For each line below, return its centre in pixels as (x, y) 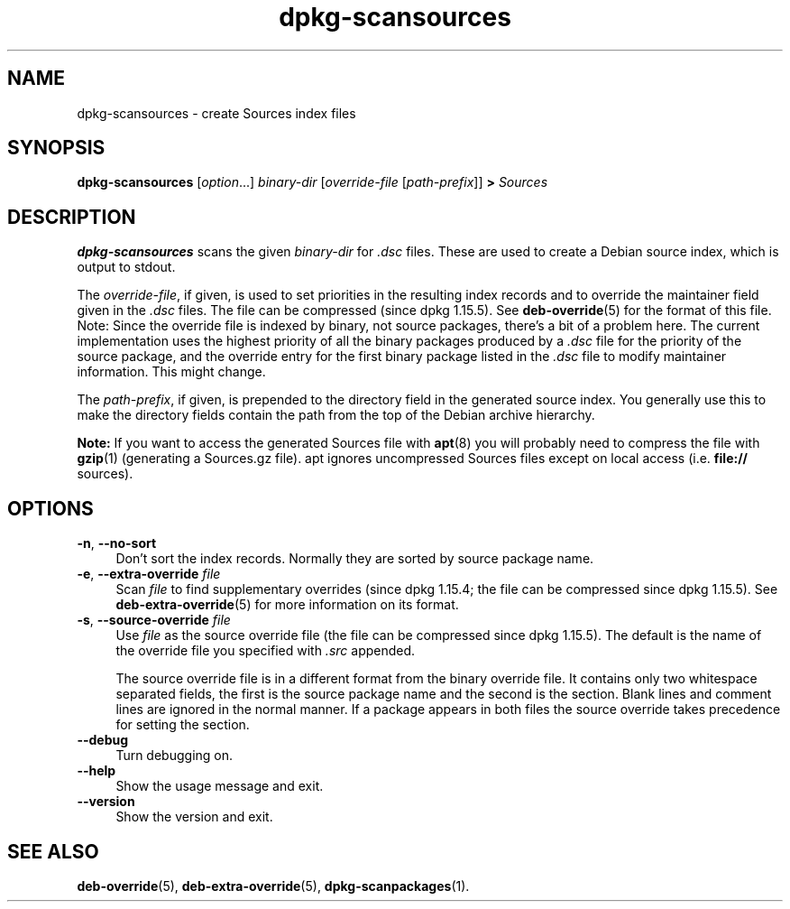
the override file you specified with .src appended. (266, 651)
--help (96, 771)
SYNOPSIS (56, 148)
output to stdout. (126, 267)
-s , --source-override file (154, 620)
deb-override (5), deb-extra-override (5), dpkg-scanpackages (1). (273, 886)
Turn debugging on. (175, 756)
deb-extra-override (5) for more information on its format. (287, 605)
